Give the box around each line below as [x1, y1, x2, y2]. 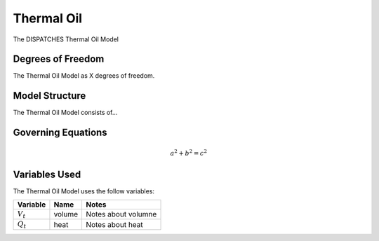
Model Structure [13, 90, 86, 102]
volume [53, 209, 79, 219]
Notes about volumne [86, 209, 157, 219]
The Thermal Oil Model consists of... [13, 109, 118, 117]
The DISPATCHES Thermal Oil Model [13, 35, 119, 43]
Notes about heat [86, 219, 143, 229]
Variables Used [13, 168, 81, 180]
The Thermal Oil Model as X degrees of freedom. [13, 71, 155, 80]
